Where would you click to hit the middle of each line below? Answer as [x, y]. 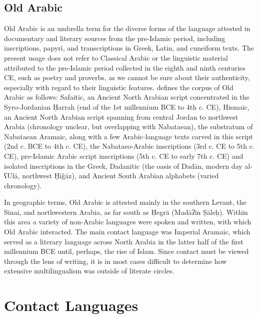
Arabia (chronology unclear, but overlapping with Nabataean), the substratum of [128, 126]
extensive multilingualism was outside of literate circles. [89, 271]
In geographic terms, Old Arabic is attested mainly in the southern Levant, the [125, 202]
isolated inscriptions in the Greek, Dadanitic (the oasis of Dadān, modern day [123, 166]
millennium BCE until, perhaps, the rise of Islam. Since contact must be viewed [126, 251]
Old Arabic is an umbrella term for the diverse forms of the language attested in [127, 28]
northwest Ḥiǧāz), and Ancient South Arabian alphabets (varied [120, 176]
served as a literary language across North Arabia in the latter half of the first [124, 241]
